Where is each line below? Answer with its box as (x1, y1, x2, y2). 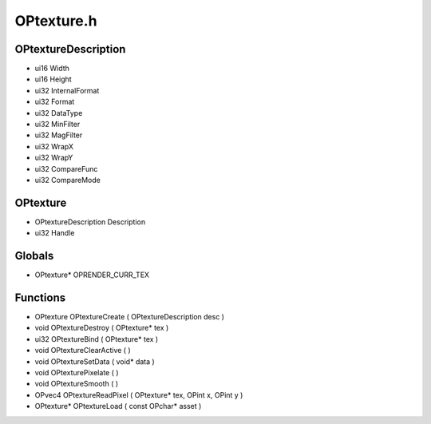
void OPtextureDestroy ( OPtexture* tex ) (34, 323, 169, 333)
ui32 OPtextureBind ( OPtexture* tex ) (34, 334, 159, 343)
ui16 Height (34, 74, 72, 84)
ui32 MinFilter (34, 120, 81, 129)
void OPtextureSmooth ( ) (34, 379, 119, 389)
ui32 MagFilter (34, 130, 83, 140)
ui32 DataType (34, 108, 83, 117)
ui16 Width (34, 64, 69, 73)
